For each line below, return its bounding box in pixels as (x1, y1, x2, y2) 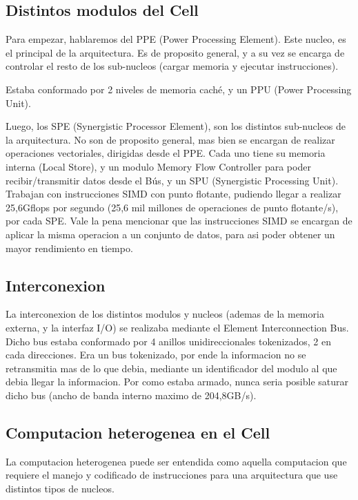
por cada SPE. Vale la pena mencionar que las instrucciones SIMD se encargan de (6, 213, 352, 228)
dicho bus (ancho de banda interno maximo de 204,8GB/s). (6, 387, 257, 402)
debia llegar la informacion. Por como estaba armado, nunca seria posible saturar (6, 374, 349, 389)
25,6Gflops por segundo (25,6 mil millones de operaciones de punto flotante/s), (6, 200, 339, 214)
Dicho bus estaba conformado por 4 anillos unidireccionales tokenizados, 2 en (6, 334, 332, 348)
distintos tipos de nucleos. (6, 481, 115, 495)
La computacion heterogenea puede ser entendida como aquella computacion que (6, 454, 347, 468)
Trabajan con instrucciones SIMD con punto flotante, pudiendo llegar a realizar (6, 186, 341, 201)
